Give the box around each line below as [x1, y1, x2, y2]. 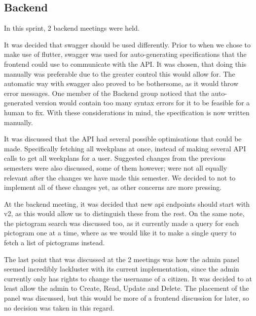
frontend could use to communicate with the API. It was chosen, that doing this [4, 58, 247, 69]
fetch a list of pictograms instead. [4, 237, 105, 248]
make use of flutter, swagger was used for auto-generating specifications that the [4, 49, 247, 59]
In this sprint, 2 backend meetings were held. [4, 23, 140, 33]
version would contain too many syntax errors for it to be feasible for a [35, 97, 250, 108]
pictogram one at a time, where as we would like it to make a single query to [4, 227, 236, 238]
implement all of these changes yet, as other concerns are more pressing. [4, 182, 222, 192]
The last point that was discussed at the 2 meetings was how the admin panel [4, 254, 239, 264]
